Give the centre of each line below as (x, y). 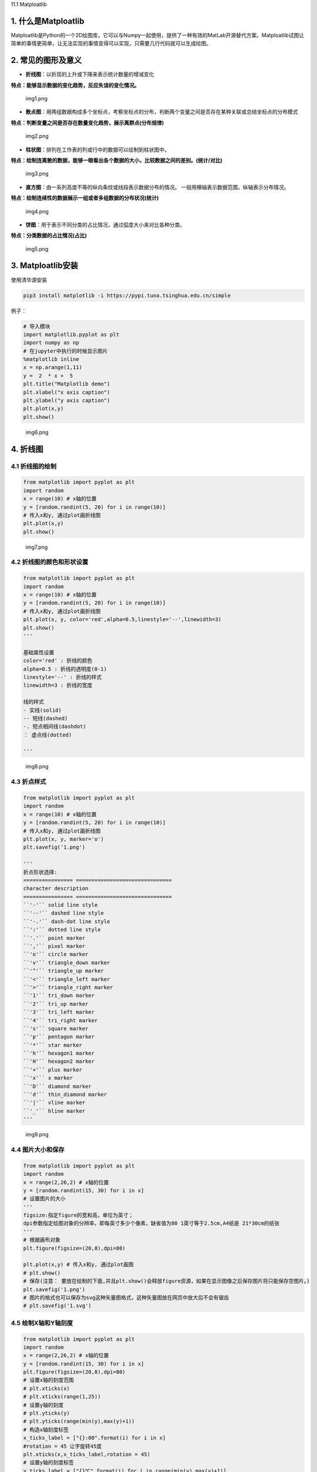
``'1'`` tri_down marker (59, 996)
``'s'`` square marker (56, 1028)
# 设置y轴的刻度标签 (48, 1463)
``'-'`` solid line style (60, 905)
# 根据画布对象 (42, 1240)
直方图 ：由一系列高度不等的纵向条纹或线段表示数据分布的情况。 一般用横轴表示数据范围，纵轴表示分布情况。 (157, 187)
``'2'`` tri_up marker (56, 1004)
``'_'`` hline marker (54, 1111)
